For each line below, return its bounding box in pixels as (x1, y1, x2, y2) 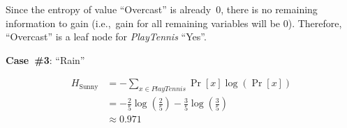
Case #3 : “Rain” (6, 52, 85, 67)
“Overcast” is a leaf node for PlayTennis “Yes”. (6, 29, 207, 44)
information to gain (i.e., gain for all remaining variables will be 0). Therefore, (6, 15, 342, 30)
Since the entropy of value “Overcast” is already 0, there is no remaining (6, 2, 318, 16)
